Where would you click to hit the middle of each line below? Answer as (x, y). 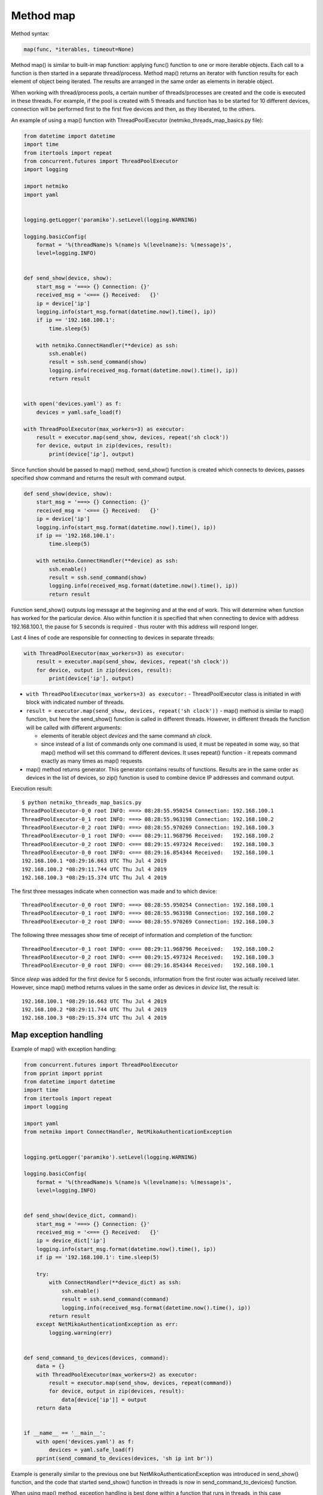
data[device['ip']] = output (104, 1400)
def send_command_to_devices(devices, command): (96, 1358)
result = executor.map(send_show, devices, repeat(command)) (140, 1383)
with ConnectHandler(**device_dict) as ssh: (115, 1282)
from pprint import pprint (63, 1073)
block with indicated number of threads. (75, 702)
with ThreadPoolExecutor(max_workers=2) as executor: (117, 1375)
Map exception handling (57, 1035)
